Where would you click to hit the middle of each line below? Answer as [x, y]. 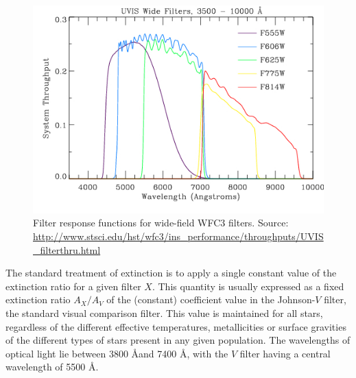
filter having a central [285, 353]
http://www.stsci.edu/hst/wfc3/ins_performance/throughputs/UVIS [178, 236]
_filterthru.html [67, 249]
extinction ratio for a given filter [73, 286]
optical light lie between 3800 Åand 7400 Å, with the [117, 353]
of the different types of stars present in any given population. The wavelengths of [178, 340]
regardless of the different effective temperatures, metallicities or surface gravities [176, 326]
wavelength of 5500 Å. [52, 367]
